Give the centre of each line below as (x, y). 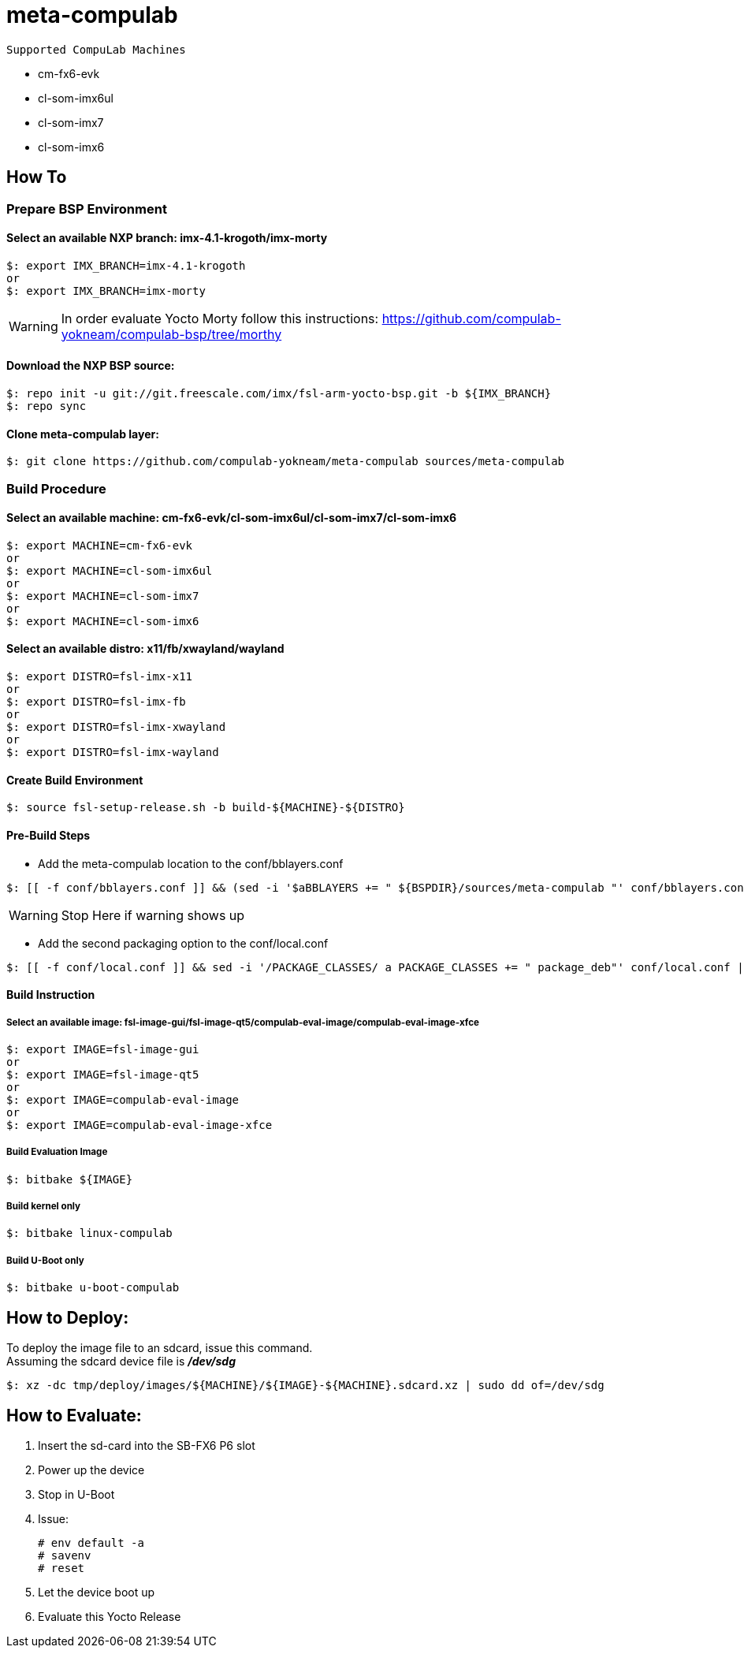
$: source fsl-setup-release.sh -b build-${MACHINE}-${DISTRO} (206, 808)
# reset (61, 1568)
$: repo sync (46, 406)
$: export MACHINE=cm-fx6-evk (100, 545)
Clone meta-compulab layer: (83, 434)
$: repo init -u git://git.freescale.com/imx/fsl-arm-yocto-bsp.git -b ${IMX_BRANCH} (279, 394)
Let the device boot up (97, 1592)
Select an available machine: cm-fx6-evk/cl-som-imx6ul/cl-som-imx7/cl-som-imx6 (232, 518)
